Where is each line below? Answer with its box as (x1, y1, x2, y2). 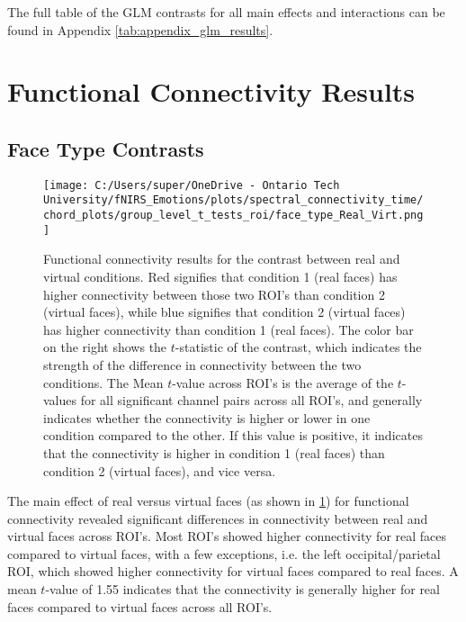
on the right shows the (43, 338, 167, 356)
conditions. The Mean (43, 373, 164, 392)
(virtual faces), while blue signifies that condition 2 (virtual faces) (43, 302, 406, 321)
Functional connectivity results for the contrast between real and (43, 249, 400, 268)
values (43, 391, 77, 410)
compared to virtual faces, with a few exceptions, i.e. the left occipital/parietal (7, 544, 441, 563)
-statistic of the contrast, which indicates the (175, 338, 422, 356)
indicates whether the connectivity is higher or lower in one (43, 408, 371, 427)
